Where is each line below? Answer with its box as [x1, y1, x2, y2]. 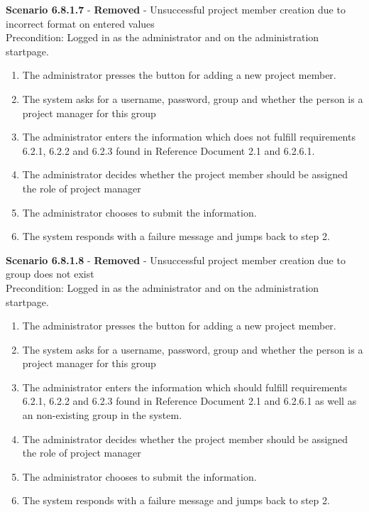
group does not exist [6, 266, 94, 281]
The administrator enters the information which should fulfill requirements [22, 379, 347, 394]
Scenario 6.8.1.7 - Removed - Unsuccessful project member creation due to [6, 2, 346, 16]
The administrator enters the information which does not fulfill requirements [22, 129, 356, 144]
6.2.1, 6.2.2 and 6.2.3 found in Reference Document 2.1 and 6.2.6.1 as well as [22, 393, 357, 408]
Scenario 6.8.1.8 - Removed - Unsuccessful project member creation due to [6, 252, 346, 267]
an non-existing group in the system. [22, 408, 182, 423]
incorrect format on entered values [6, 16, 155, 31]
